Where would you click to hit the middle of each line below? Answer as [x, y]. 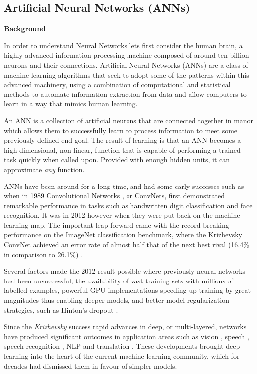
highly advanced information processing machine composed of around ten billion [127, 55]
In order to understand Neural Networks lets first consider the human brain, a [123, 45]
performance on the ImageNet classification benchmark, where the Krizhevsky [123, 234]
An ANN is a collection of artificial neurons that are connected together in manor [129, 120]
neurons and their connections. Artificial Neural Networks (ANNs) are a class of [126, 64]
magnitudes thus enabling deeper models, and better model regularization [117, 300]
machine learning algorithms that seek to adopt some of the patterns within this [127, 74]
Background [25, 29]
